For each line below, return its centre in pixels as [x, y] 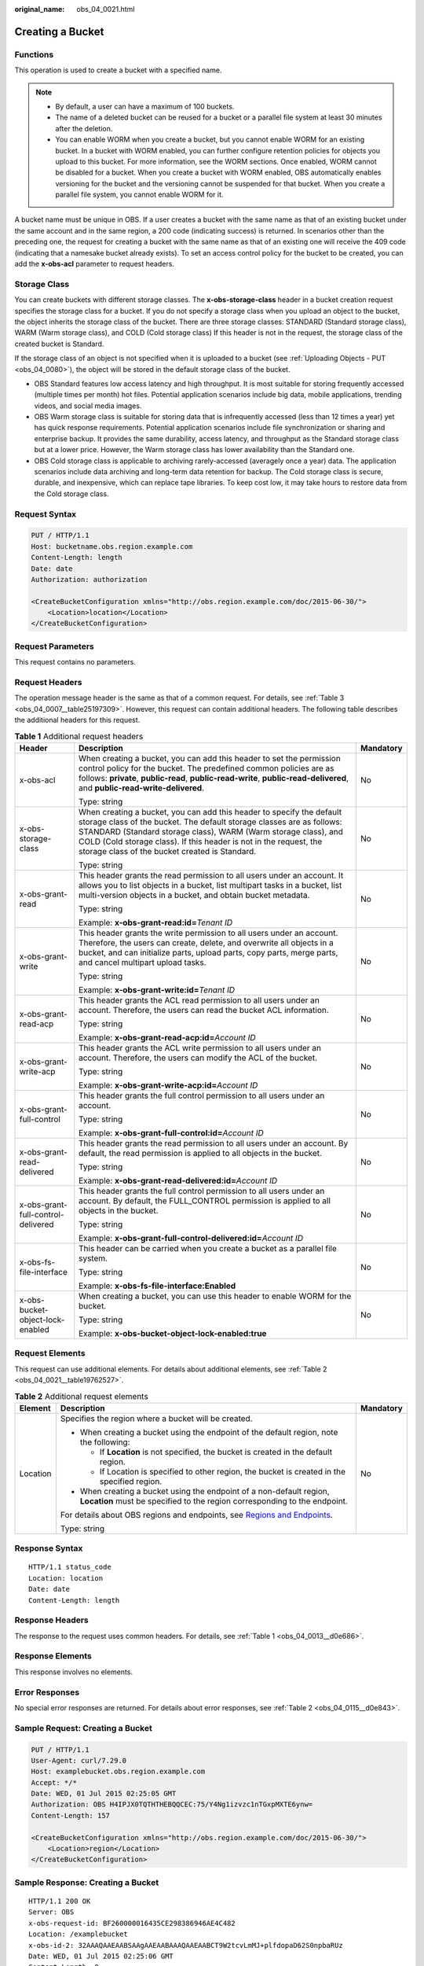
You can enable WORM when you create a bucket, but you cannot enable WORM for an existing [210, 140]
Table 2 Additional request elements [81, 1396]
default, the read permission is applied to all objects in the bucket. [200, 1153]
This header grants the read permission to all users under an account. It [211, 875]
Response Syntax [49, 1548]
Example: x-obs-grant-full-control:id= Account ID [172, 1132]
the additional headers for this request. [77, 720]
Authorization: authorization [89, 579]
